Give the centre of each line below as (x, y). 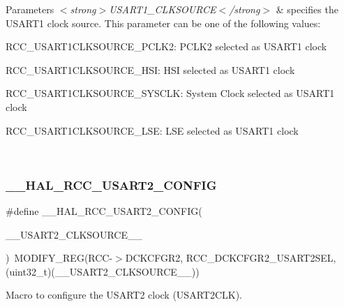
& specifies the (307, 9)
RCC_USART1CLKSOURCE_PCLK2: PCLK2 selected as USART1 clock (166, 46)
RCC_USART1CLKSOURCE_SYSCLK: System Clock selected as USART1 (170, 93)
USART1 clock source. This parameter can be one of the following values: (163, 23)
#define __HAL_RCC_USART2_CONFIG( (104, 210)
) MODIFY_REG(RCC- (59, 258)
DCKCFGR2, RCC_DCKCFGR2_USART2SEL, (231, 258)
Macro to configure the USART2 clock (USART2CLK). (124, 295)
